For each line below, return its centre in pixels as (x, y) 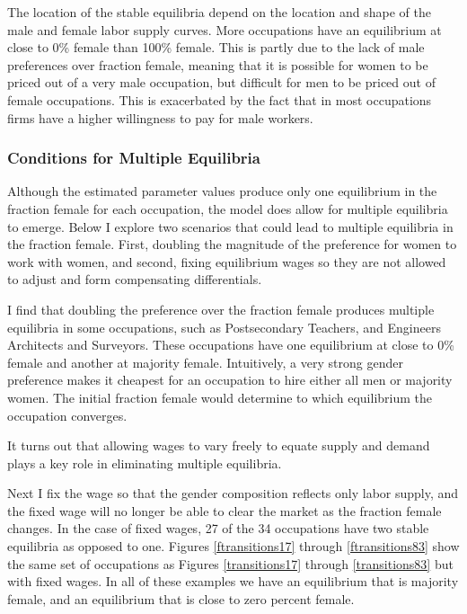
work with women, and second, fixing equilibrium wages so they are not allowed (227, 261)
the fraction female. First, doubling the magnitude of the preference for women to (232, 244)
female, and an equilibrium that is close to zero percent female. (181, 598)
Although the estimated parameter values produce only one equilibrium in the (222, 191)
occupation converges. (67, 415)
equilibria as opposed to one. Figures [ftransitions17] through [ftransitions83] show (233, 546)
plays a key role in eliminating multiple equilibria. (145, 463)
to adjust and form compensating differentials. (135, 279)
